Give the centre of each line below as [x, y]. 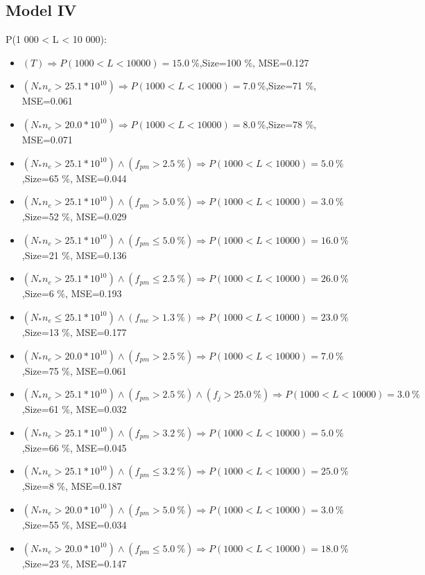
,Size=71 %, [291, 86]
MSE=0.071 [47, 139]
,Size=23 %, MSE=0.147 [74, 563]
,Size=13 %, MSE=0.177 [74, 331]
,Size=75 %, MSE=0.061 [74, 370]
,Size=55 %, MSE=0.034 [74, 524]
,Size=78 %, [291, 124]
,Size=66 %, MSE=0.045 [74, 447]
